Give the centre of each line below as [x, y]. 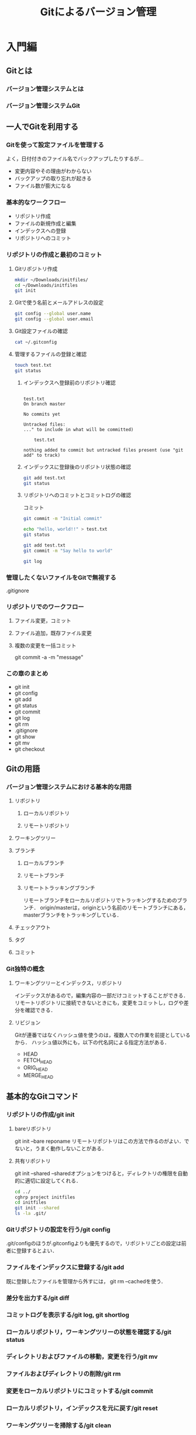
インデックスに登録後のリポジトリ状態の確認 [77, 467]
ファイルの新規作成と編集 [45, 224]
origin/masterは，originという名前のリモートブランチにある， [114, 908]
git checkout [30, 749]
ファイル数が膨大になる [43, 186]
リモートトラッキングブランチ [59, 888]
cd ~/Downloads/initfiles [46, 285]
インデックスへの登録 [40, 231]
